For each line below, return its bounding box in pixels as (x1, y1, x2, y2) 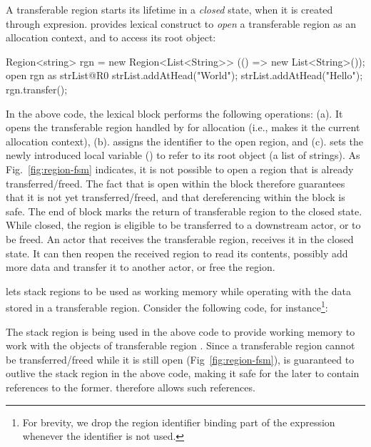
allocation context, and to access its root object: (6, 30, 216, 45)
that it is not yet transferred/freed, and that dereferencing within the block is (6, 190, 345, 205)
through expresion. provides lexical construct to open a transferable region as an (6, 16, 356, 31)
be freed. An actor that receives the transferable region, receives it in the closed (6, 231, 354, 246)
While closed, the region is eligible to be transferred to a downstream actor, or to (6, 217, 361, 232)
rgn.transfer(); (6, 81, 68, 96)
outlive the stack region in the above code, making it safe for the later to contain (6, 366, 360, 381)
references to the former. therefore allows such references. (6, 379, 255, 394)
